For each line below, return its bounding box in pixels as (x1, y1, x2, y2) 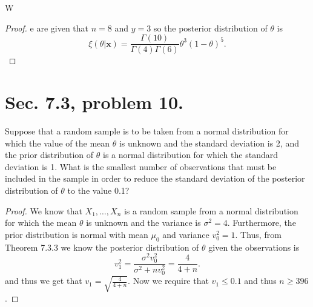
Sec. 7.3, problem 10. (5, 90, 183, 114)
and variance (162, 228, 209, 240)
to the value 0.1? (67, 183, 130, 196)
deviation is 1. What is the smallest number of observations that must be (5, 160, 277, 173)
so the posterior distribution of (153, 21, 268, 34)
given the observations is (208, 240, 300, 253)
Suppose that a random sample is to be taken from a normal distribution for (5, 124, 289, 137)
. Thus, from (235, 228, 282, 240)
